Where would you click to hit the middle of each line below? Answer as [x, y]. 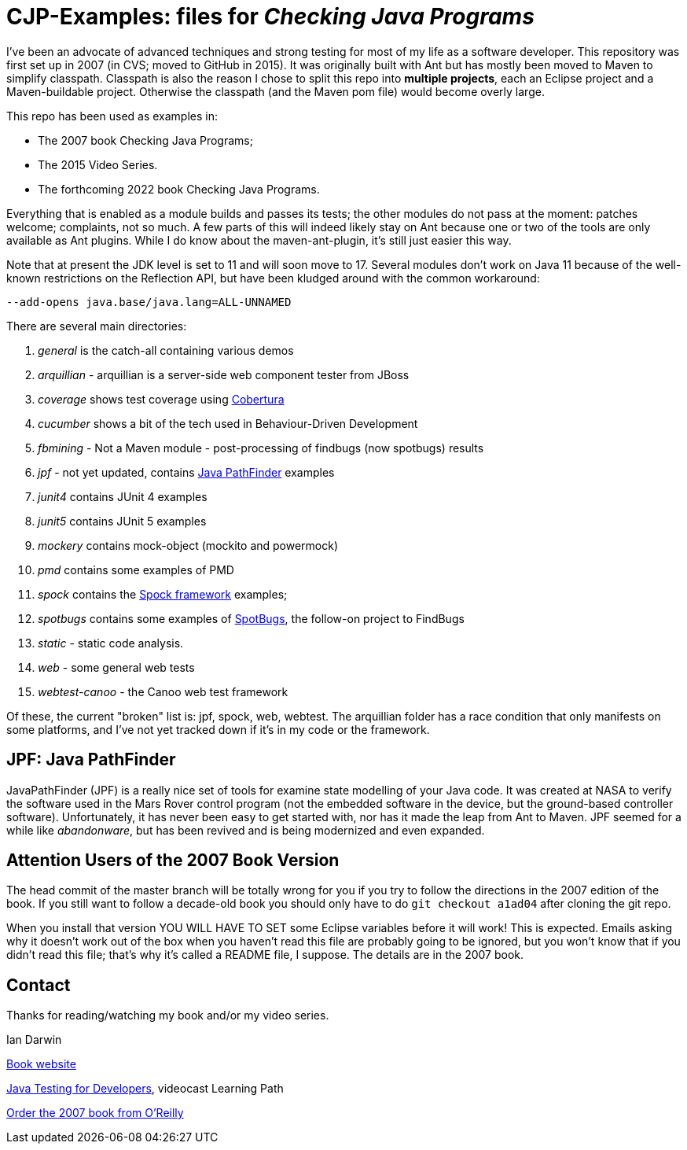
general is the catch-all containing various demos [166, 350]
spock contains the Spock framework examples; [163, 594]
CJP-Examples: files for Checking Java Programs [270, 17]
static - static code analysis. [111, 643]
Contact [39, 985]
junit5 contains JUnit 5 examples [122, 521]
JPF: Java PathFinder [91, 760]
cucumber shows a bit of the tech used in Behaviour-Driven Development [228, 423]
